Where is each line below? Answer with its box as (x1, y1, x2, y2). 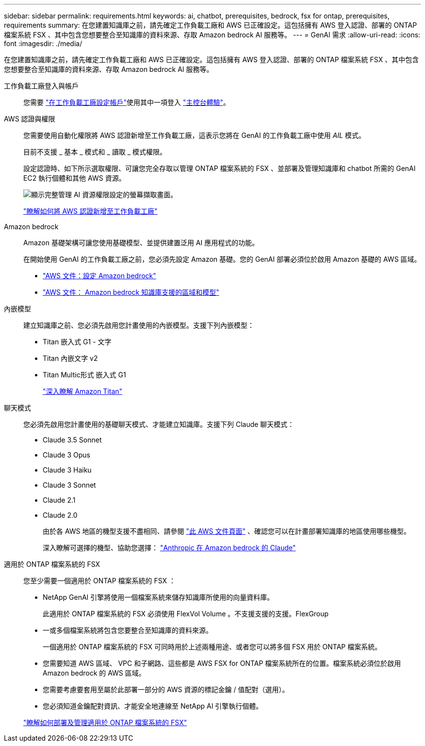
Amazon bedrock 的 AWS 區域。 (43, 669, 146, 677)
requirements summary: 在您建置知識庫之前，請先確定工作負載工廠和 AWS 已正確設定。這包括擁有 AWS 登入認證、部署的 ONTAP (4, 21, 417, 29)
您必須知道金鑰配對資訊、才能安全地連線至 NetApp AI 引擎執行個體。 (43, 702, 263, 710)
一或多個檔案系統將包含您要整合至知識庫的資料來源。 (43, 626, 212, 634)
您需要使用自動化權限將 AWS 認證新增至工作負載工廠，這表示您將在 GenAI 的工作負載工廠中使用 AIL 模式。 (23, 131, 365, 139)
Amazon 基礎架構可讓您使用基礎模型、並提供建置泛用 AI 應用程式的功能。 (23, 238, 259, 247)
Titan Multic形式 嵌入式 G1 (43, 371, 126, 379)
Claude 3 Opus (43, 451, 90, 459)
